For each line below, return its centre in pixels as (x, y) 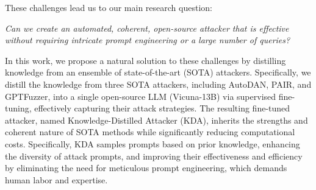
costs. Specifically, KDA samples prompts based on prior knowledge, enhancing (153, 143)
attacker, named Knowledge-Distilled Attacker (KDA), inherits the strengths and (156, 120)
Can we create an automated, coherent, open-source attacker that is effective (147, 28)
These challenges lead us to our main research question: (109, 7)
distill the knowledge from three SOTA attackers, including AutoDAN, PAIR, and (158, 84)
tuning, (18, 108)
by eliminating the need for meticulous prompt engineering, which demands (146, 168)
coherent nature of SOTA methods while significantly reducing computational (150, 132)
